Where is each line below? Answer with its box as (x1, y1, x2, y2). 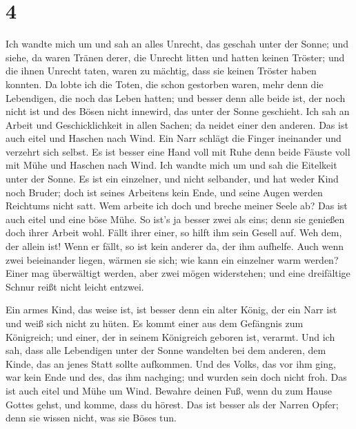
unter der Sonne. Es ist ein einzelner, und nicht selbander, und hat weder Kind (6, 171, 339, 186)
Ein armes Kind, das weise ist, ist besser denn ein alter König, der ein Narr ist (6, 302, 337, 317)
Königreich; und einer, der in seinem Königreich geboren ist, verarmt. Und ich (6, 329, 335, 344)
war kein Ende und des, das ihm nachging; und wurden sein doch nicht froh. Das (6, 370, 347, 384)
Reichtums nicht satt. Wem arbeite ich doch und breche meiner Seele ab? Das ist (6, 198, 348, 213)
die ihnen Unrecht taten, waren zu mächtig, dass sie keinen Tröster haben (6, 63, 317, 78)
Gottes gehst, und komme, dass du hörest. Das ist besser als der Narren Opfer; (6, 397, 339, 411)
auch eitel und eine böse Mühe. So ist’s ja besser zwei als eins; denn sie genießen (6, 211, 345, 226)
